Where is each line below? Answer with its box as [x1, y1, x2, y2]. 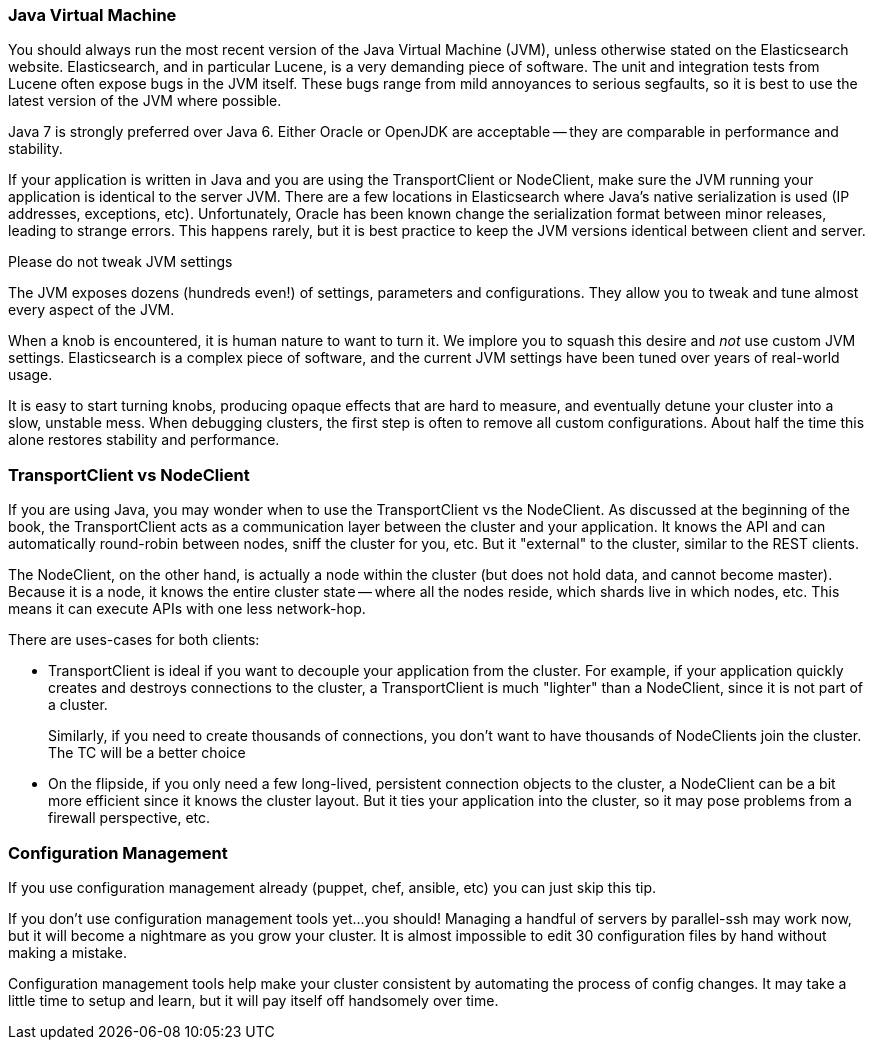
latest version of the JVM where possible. [8, 92, 282, 110]
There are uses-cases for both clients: [8, 631, 260, 649]
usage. [8, 366, 53, 384]
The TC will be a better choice [48, 744, 246, 762]
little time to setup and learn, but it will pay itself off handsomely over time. [8, 991, 499, 1009]
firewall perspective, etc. [48, 809, 211, 827]
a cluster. [48, 696, 108, 714]
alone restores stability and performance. [8, 431, 280, 449]
